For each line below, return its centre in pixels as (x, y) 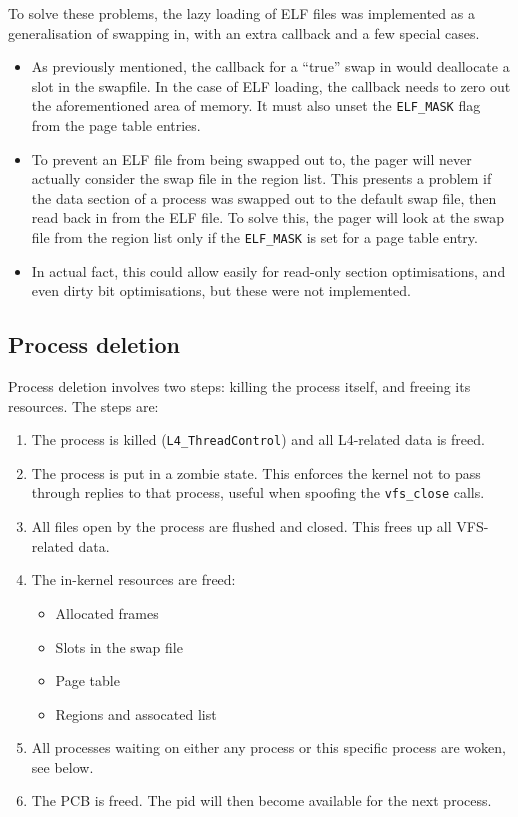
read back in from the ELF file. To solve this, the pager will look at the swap (268, 217)
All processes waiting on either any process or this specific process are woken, (268, 747)
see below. (62, 766)
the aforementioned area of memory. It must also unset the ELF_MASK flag (256, 105)
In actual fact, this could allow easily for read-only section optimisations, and (268, 270)
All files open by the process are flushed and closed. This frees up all (241, 526)
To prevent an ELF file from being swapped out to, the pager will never (251, 158)
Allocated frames (107, 612)
